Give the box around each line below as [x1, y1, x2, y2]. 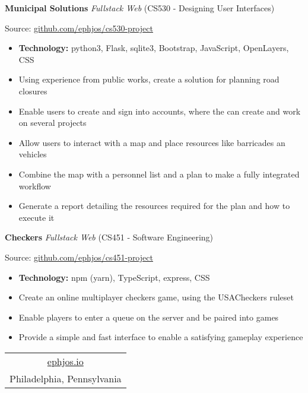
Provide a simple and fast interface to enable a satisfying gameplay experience [18, 331, 303, 343]
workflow [18, 179, 51, 192]
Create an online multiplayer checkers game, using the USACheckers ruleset [18, 291, 294, 303]
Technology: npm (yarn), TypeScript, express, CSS [18, 271, 210, 283]
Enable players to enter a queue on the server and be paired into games [18, 310, 279, 323]
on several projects [18, 116, 87, 129]
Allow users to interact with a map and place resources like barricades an [18, 136, 285, 148]
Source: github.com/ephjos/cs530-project [5, 21, 153, 34]
